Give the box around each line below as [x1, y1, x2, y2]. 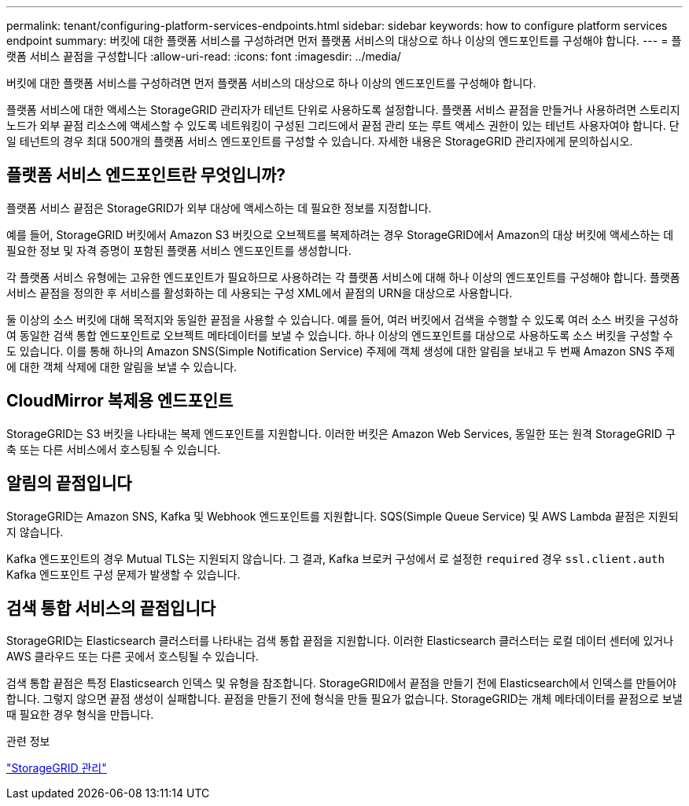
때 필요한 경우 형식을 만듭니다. [6, 708, 154, 722]
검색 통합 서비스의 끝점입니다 [6, 598, 216, 618]
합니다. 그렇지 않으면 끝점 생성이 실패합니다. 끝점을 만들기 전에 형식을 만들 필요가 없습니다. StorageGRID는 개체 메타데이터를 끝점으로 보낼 [6, 692, 683, 706]
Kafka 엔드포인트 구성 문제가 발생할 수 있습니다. [6, 567, 241, 581]
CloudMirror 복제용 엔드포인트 [6, 391, 234, 411]
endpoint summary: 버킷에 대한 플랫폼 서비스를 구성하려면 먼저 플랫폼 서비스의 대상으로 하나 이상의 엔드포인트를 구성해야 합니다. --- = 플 [6, 34, 682, 47]
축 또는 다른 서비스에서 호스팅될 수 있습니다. [6, 442, 221, 456]
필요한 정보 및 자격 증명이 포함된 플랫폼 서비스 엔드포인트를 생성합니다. [6, 243, 352, 257]
